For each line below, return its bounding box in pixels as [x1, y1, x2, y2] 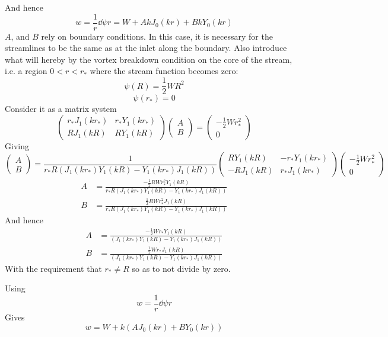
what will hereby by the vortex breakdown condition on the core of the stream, [5, 53, 292, 65]
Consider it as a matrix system [5, 102, 117, 115]
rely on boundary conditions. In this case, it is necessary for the [41, 30, 273, 42]
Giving [5, 139, 29, 152]
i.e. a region [5, 65, 47, 77]
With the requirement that [5, 262, 102, 274]
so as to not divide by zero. [132, 262, 231, 274]
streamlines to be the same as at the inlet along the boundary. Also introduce [5, 41, 287, 54]
